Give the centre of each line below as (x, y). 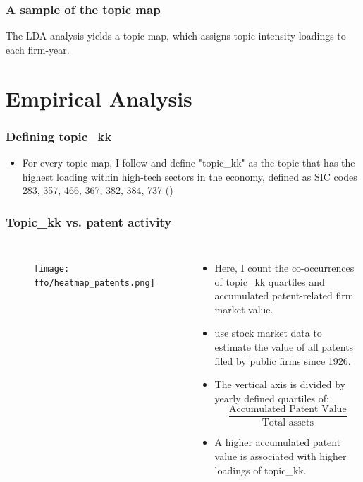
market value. (244, 309)
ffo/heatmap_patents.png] (94, 283)
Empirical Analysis (99, 98)
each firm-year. (38, 49)
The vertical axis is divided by (280, 384)
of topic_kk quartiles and (270, 281)
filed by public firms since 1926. (283, 360)
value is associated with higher (281, 456)
